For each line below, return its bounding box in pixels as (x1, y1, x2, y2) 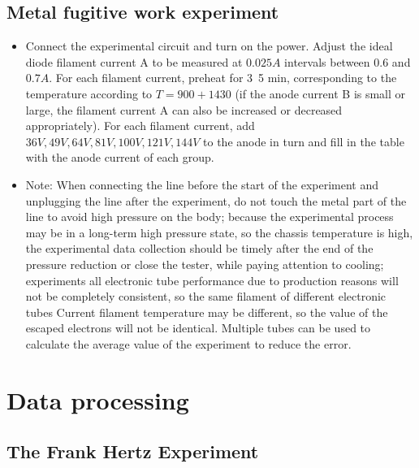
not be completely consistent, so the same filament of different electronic (25, 288, 387, 305)
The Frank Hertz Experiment (6, 439, 259, 464)
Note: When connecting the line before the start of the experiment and (25, 175, 378, 193)
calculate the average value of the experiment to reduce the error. (25, 335, 352, 352)
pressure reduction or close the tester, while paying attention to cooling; (25, 255, 384, 272)
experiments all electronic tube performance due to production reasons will (25, 271, 399, 288)
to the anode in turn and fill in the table (203, 132, 404, 149)
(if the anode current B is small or (235, 84, 406, 102)
